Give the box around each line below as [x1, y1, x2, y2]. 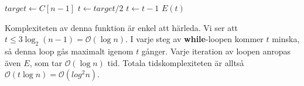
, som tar [29, 56, 62, 68]
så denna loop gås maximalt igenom [5, 44, 134, 57]
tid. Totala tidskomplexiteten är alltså [107, 56, 244, 68]
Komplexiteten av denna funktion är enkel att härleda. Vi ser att [5, 21, 238, 33]
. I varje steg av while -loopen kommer [125, 33, 264, 45]
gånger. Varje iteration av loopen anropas [141, 44, 291, 57]
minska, [272, 33, 300, 45]
